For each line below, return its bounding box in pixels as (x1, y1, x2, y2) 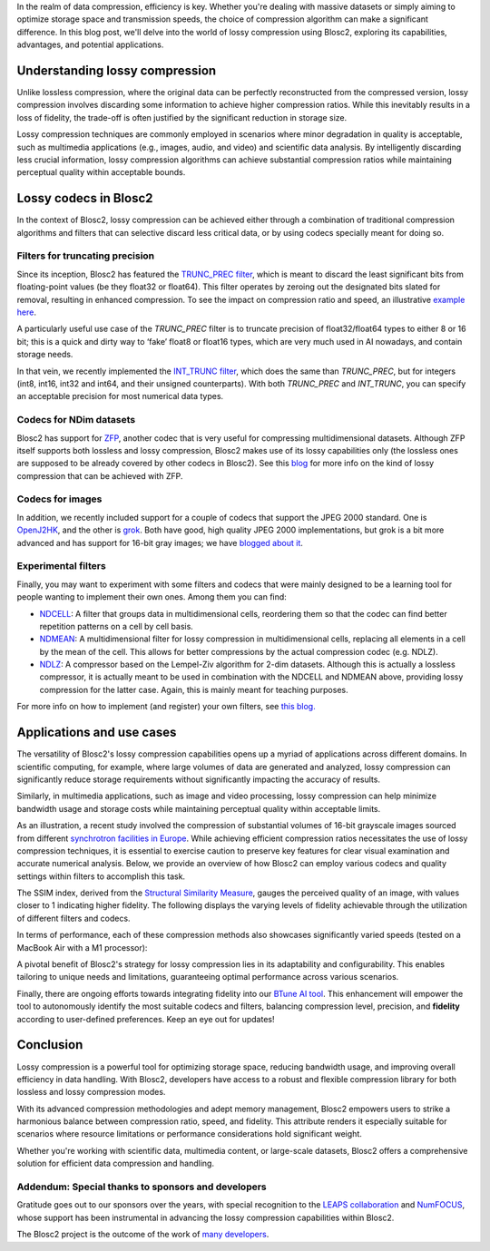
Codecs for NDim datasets (16, 414, 136, 426)
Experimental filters (16, 560, 106, 572)
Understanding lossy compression (16, 63, 217, 78)
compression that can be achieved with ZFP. (16, 470, 183, 481)
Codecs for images (16, 493, 103, 505)
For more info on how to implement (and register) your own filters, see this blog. (16, 701, 317, 712)
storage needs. (16, 349, 73, 360)
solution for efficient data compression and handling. (16, 1158, 215, 1169)
